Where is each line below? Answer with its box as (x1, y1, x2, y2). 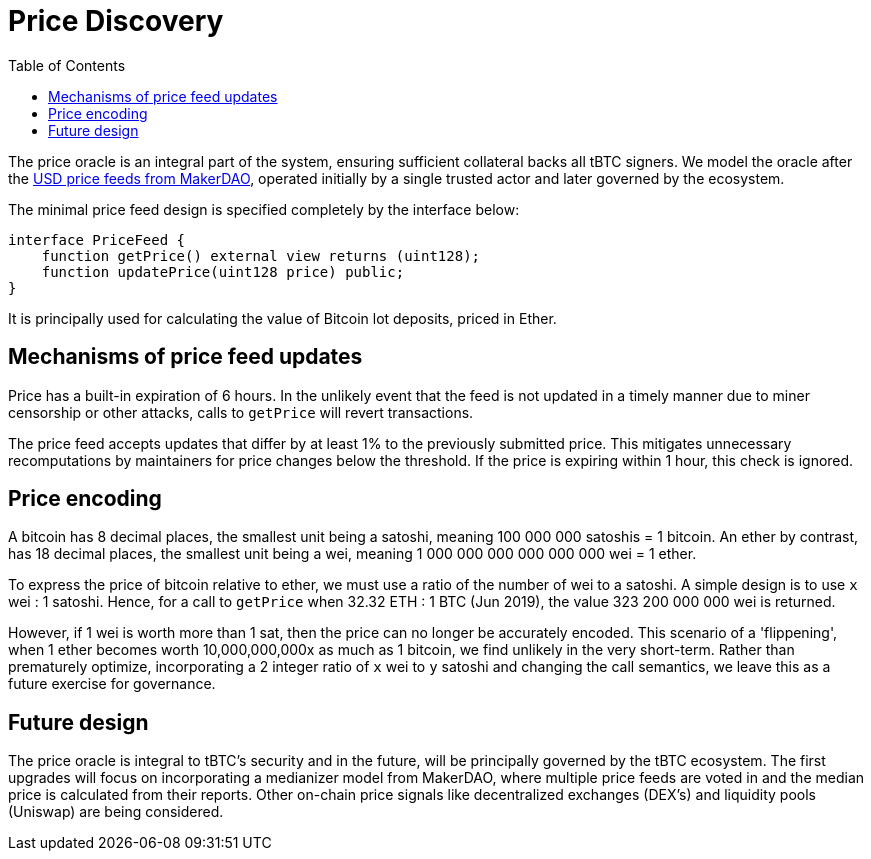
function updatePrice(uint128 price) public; (41, 263, 405, 280)
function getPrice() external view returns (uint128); (41, 247, 481, 264)
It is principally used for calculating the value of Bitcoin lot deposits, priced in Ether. (8, 309, 557, 327)
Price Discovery (8, 4, 224, 38)
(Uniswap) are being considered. (8, 803, 224, 821)
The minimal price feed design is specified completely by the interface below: (8, 200, 520, 218)
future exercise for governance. (8, 675, 216, 693)
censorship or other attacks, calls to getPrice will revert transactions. (8, 403, 474, 421)
